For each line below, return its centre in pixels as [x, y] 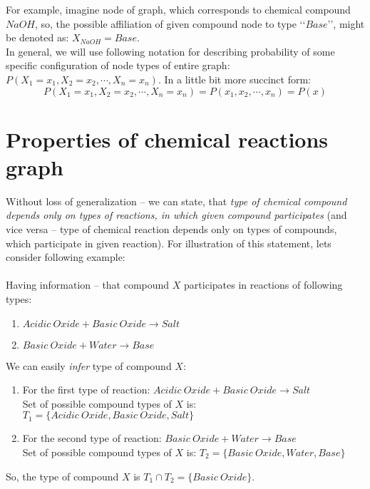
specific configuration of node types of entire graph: [118, 65]
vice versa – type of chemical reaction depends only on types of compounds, [171, 229]
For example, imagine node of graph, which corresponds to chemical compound [178, 9]
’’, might [346, 23]
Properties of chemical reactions [167, 139]
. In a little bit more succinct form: [234, 79]
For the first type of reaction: [86, 390]
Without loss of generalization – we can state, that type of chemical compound [176, 201]
